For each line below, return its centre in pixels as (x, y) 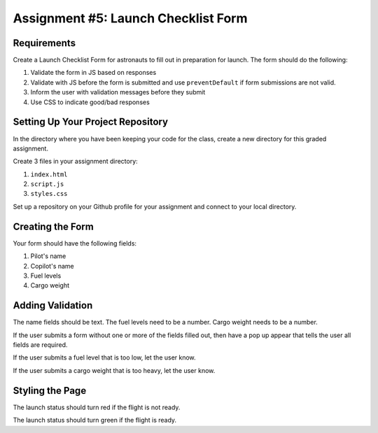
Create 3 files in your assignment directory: (75, 162)
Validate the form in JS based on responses (93, 73)
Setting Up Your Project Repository (90, 122)
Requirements (44, 43)
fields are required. (40, 345)
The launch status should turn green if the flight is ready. (95, 420)
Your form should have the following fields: (75, 243)
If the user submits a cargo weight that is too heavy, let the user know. (114, 370)
